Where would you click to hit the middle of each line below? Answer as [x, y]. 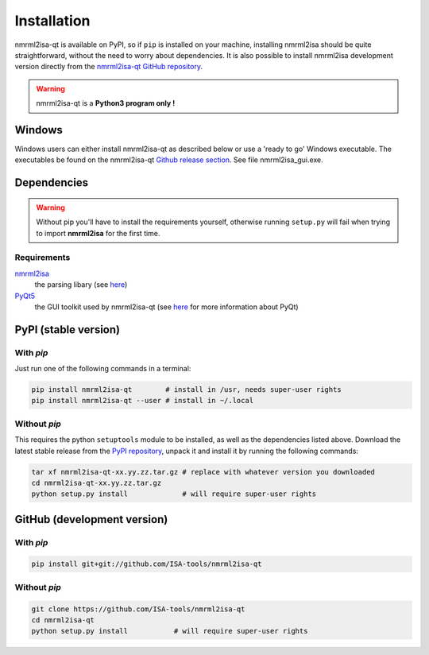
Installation [52, 21]
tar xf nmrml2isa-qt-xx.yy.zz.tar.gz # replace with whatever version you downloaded [203, 472]
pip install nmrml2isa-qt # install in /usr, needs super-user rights [186, 390]
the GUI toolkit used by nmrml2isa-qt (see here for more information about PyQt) [166, 307]
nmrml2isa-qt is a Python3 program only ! [106, 103]
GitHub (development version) [91, 519]
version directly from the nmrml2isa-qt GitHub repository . [108, 67]
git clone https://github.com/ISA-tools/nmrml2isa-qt [138, 609]
